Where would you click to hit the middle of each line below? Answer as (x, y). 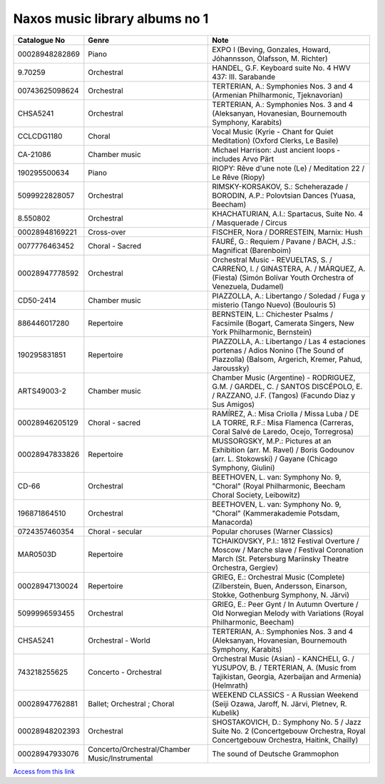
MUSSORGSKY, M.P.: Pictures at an (271, 441)
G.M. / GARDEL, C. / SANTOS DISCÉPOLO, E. (287, 386)
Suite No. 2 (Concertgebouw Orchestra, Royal (289, 730)
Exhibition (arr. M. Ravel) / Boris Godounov (283, 450)
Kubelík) (226, 713)
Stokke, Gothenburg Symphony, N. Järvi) (280, 595)
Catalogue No (41, 40)
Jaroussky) (230, 368)
